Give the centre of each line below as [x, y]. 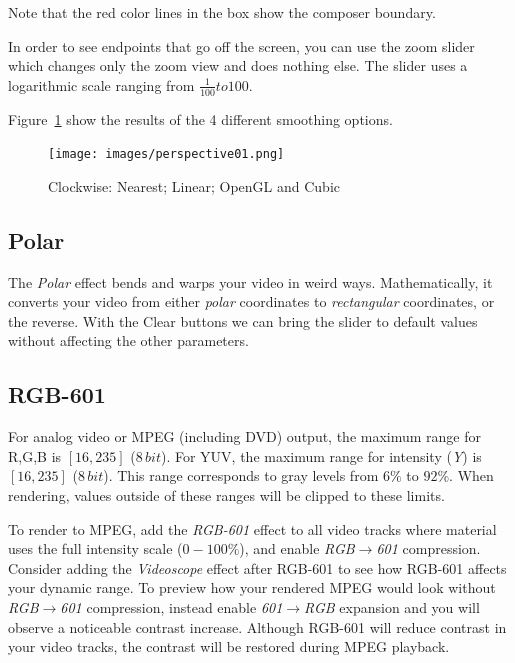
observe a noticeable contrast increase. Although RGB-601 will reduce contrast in [257, 626]
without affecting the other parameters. [128, 340]
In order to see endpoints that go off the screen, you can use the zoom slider [241, 45]
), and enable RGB [297, 548]
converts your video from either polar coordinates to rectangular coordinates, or [251, 301]
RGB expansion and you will [392, 606]
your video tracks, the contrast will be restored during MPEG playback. [229, 646]
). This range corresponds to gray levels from [241, 475]
